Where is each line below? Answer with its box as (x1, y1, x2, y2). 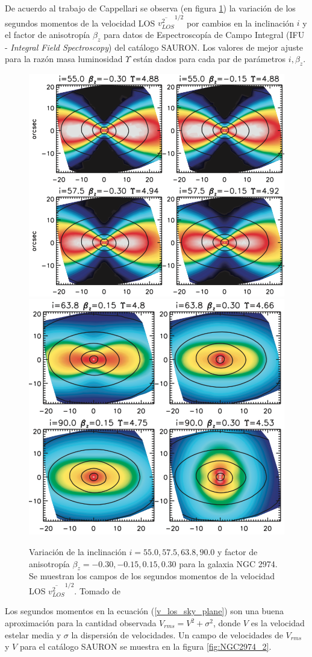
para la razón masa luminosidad (5, 52, 123, 65)
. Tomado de (74, 584, 120, 597)
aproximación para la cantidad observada (5, 617, 157, 629)
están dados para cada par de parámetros (133, 52, 286, 65)
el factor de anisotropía (5, 28, 90, 40)
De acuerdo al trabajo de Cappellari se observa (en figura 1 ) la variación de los (5, 2, 296, 14)
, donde (213, 617, 241, 629)
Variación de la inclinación (29, 545, 126, 558)
